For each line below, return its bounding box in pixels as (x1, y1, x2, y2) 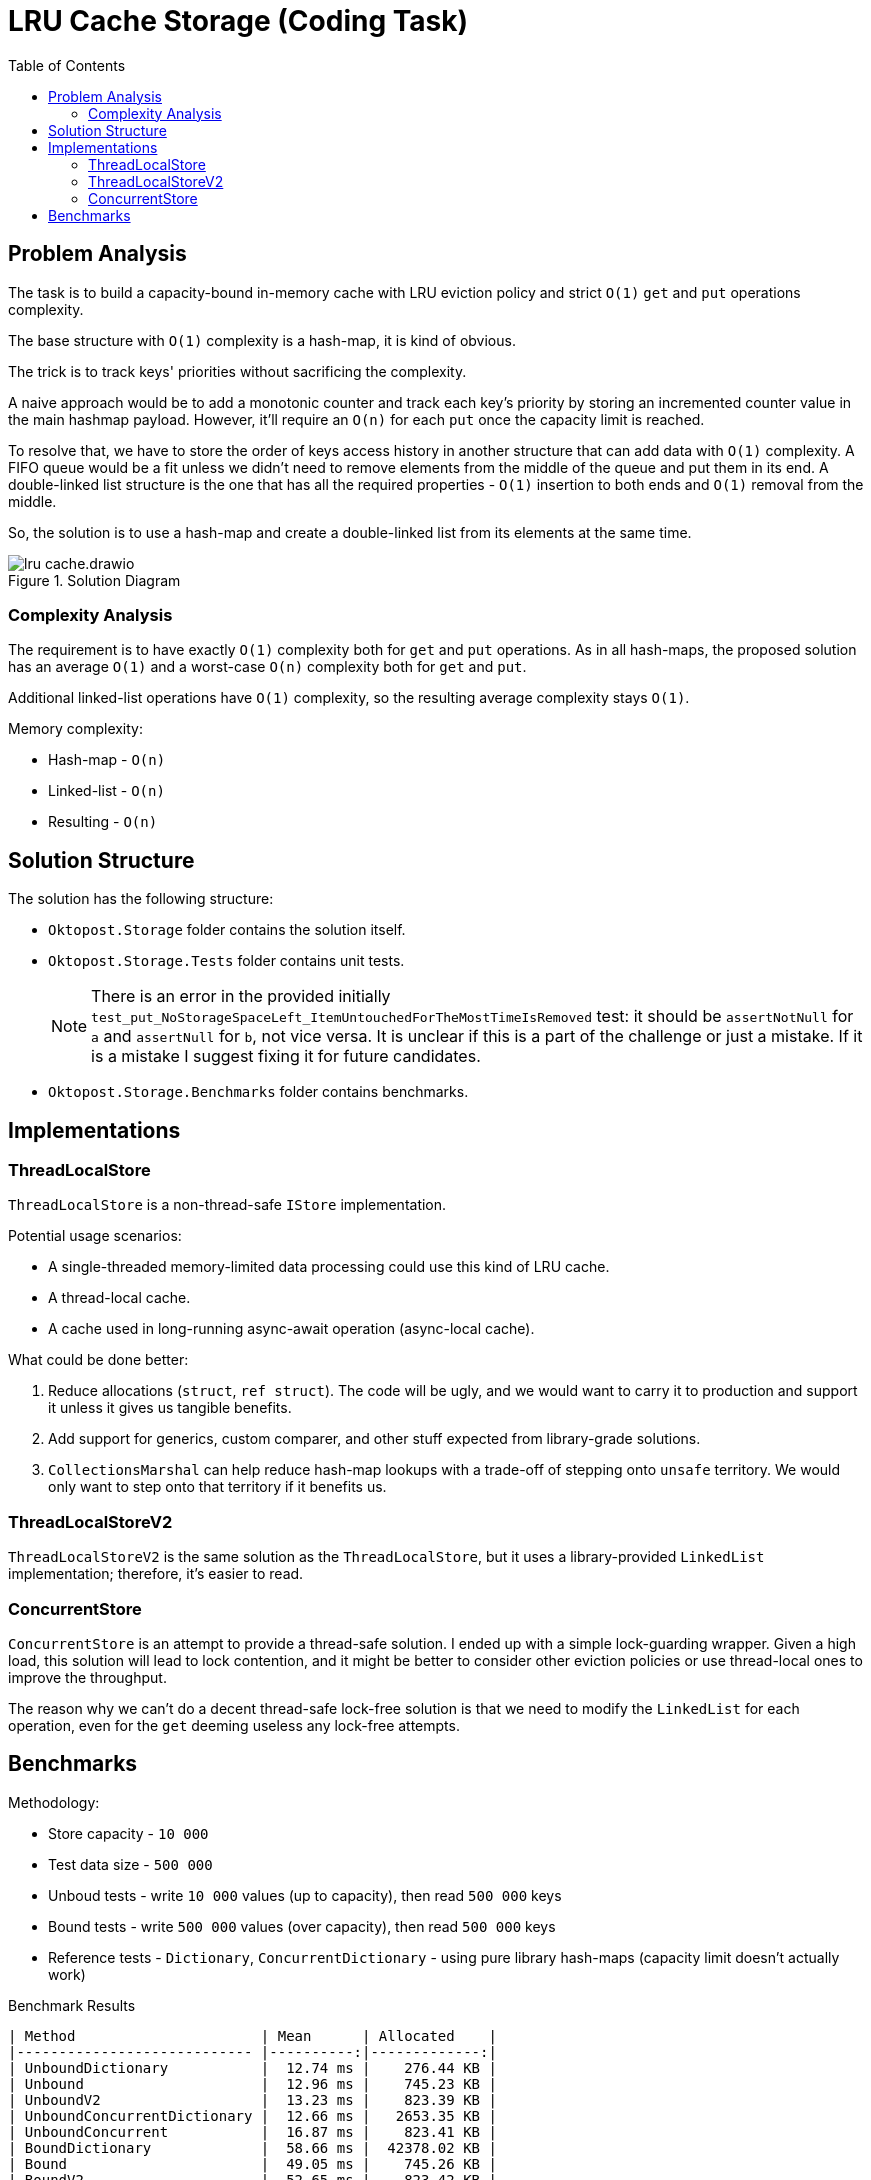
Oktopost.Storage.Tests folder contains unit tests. (48, 952, 405, 970)
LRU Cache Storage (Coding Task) (8, 4, 469, 38)
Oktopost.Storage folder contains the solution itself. (48, 921, 406, 939)
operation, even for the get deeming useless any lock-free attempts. (8, 1716, 460, 1734)
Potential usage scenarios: (8, 1227, 182, 1245)
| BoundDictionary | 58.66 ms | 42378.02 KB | (8, 2139, 497, 2156)
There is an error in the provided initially (91, 986, 391, 1007)
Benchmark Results (8, 1996, 136, 2014)
